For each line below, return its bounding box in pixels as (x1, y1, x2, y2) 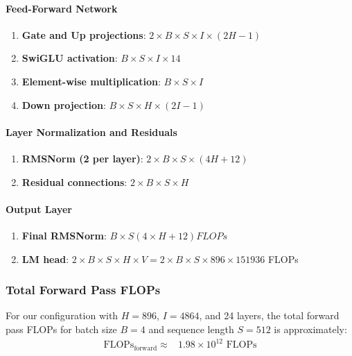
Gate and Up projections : (21, 27, 146, 42)
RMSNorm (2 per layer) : (21, 151, 143, 165)
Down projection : (21, 97, 106, 112)
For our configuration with (6, 308, 118, 323)
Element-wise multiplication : (21, 74, 161, 88)
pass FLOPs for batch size (6, 321, 117, 336)
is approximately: (274, 321, 347, 336)
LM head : (21, 251, 69, 266)
